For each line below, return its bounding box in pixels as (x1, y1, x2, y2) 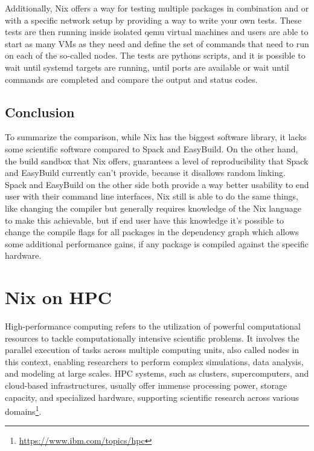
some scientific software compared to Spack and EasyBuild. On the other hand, (5, 142, 298, 155)
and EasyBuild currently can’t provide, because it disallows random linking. (5, 166, 286, 179)
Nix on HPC (5, 285, 112, 310)
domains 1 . (5, 403, 42, 417)
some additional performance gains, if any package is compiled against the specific (5, 237, 309, 250)
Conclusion (5, 102, 75, 121)
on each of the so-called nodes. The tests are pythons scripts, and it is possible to (5, 49, 306, 62)
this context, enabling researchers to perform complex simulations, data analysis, (5, 355, 304, 368)
